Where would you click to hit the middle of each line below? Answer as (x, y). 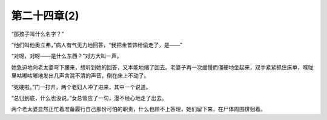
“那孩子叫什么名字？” (38, 34)
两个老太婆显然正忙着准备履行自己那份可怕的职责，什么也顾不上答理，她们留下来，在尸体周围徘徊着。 (138, 109)
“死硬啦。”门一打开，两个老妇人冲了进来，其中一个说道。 (81, 87)
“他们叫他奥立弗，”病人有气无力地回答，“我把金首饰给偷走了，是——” (97, 45)
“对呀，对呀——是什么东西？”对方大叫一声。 (67, 56)
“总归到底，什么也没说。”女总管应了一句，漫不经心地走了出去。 (89, 98)
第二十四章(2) (45, 16)
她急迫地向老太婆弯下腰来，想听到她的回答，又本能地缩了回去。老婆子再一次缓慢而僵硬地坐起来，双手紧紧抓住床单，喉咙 (162, 67)
